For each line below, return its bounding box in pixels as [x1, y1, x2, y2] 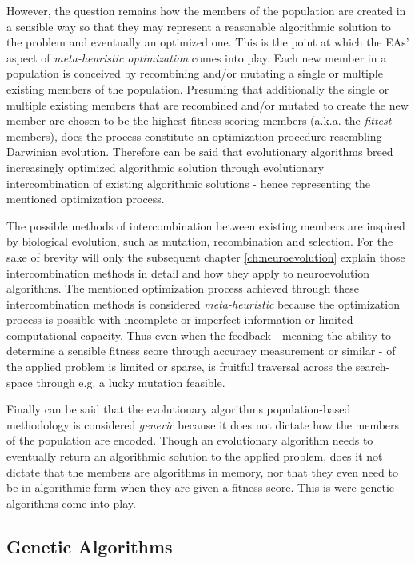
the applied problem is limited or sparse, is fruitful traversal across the [6, 358, 353, 375]
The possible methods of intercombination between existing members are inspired [6, 217, 405, 234]
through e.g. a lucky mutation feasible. [36, 373, 225, 390]
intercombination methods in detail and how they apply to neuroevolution [6, 264, 370, 281]
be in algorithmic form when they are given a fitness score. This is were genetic [6, 479, 395, 496]
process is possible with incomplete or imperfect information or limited [6, 311, 353, 328]
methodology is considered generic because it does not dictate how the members [6, 416, 400, 433]
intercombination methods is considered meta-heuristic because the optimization [6, 295, 400, 312]
